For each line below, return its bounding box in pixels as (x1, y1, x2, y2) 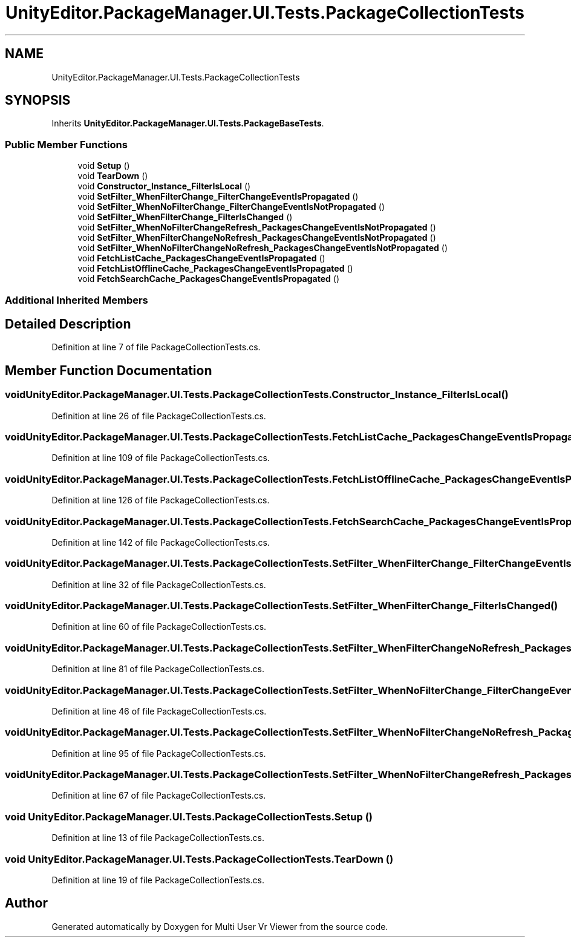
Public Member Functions (5, 138, 128, 151)
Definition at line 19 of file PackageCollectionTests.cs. (51, 874, 265, 885)
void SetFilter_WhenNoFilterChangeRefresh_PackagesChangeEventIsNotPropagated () (77, 222, 436, 233)
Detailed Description (5, 316, 131, 332)
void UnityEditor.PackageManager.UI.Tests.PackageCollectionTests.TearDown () (5, 852, 394, 865)
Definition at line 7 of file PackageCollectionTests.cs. (51, 342, 261, 353)
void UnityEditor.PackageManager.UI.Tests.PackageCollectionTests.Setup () (5, 810, 373, 823)
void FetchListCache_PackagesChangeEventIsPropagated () (77, 253, 325, 264)
